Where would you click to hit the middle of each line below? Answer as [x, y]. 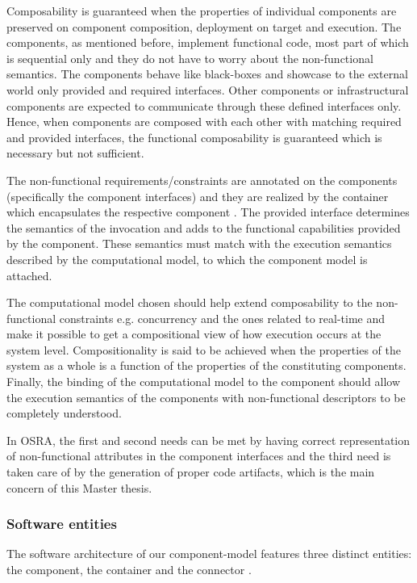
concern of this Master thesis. [79, 487]
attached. [29, 275]
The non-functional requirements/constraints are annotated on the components [202, 180]
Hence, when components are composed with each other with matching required [204, 122]
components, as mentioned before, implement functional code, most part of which [208, 42]
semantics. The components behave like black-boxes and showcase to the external [207, 74]
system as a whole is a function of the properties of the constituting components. [206, 365]
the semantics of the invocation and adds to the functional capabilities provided [204, 227]
